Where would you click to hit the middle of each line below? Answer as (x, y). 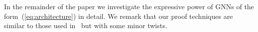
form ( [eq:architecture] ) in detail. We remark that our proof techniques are (119, 16)
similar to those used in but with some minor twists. (86, 25)
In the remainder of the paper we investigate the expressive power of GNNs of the (129, 6)
